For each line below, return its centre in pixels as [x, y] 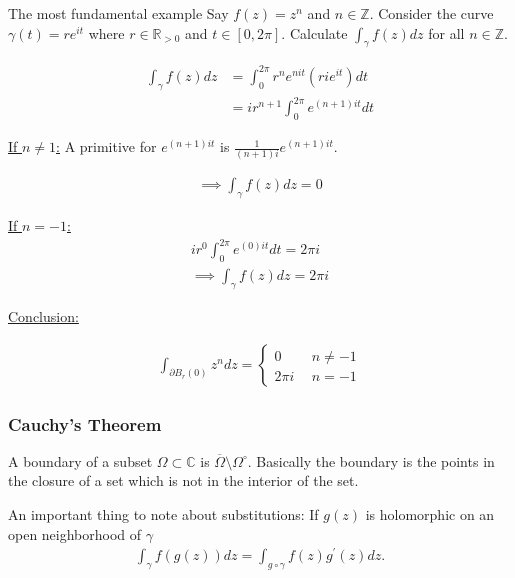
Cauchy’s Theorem [85, 423]
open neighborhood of [75, 533]
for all [446, 32]
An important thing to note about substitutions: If [163, 514]
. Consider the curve [431, 13]
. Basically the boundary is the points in [371, 460]
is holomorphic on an [430, 514]
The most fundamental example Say [118, 13]
